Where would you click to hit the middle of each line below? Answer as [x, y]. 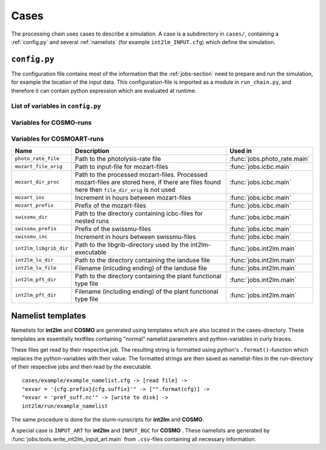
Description [92, 151]
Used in [241, 151]
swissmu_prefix [36, 229]
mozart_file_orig [39, 167]
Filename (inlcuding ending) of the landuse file [141, 268]
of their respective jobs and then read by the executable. [81, 366]
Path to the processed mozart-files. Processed [141, 174]
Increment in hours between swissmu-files [136, 236]
